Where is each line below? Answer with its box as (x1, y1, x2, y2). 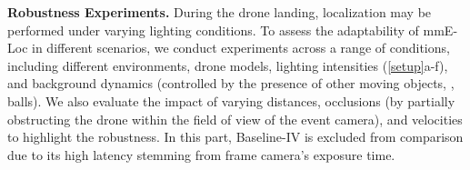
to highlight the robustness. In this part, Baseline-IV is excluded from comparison (7, 127, 464, 146)
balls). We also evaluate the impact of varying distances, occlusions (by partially (7, 91, 455, 110)
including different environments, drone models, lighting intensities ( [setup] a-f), (7, 55, 448, 75)
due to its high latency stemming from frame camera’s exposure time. (7, 145, 395, 164)
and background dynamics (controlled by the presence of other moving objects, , (7, 74, 455, 93)
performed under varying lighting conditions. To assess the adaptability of (7, 20, 419, 39)
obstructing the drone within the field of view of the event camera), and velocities (7, 109, 463, 128)
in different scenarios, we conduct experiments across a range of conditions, (32, 38, 450, 57)
